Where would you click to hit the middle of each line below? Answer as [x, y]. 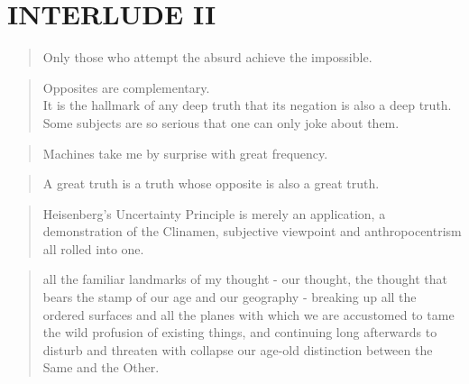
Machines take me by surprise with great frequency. [185, 153]
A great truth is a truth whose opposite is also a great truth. [211, 183]
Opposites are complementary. [126, 87]
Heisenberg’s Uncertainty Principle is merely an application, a [214, 213]
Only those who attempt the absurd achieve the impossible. [207, 57]
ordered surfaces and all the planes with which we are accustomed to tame [248, 314]
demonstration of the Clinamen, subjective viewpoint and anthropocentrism [252, 231]
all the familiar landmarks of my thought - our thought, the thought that [245, 279]
